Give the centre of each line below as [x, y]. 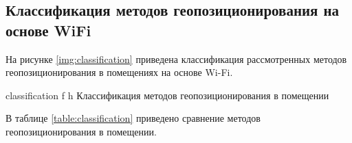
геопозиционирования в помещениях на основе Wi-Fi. [119, 72]
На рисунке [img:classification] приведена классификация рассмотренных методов [176, 58]
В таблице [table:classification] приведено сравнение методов [133, 118]
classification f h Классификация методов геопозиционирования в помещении [167, 95]
